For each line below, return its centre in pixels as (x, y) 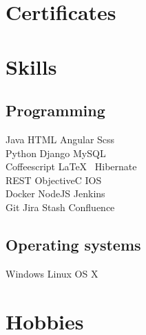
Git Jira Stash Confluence (60, 207)
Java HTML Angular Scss (60, 139)
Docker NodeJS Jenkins (55, 193)
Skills (31, 66)
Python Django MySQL (56, 153)
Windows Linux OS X (52, 273)
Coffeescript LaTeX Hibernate (71, 166)
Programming (55, 110)
